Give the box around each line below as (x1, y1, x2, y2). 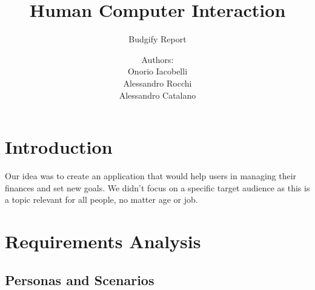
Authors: (141, 53, 174, 65)
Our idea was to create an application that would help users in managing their (5, 170, 297, 182)
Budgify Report (128, 33, 187, 45)
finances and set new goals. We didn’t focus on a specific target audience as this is (5, 181, 310, 194)
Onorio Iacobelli (127, 65, 188, 77)
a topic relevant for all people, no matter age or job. (5, 193, 198, 206)
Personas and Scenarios (5, 270, 154, 289)
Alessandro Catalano (119, 88, 196, 101)
